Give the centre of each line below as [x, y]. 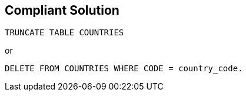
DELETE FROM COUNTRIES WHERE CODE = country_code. [124, 69]
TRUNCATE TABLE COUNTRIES [64, 33]
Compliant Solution [62, 10]
